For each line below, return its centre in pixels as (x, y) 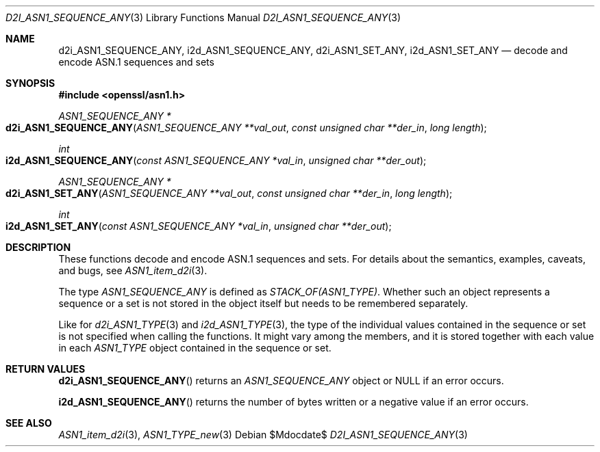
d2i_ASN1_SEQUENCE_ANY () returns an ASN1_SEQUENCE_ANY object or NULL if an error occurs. (281, 381)
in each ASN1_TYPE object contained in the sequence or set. (195, 348)
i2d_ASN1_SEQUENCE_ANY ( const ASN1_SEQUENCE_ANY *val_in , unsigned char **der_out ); (216, 160)
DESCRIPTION (38, 247)
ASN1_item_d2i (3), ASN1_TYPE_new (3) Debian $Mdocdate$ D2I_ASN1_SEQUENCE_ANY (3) (263, 435)
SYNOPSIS (30, 83)
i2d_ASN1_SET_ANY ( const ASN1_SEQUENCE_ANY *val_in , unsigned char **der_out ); (199, 226)
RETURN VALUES (46, 369)
